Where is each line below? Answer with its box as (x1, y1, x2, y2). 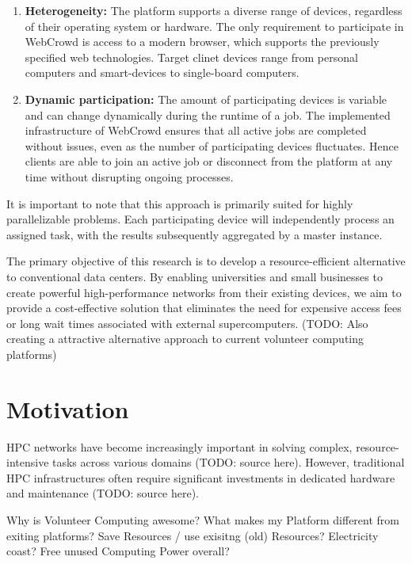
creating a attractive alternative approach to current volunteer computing (6, 330, 364, 347)
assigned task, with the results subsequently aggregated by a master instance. (6, 226, 383, 242)
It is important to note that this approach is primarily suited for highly (6, 195, 353, 211)
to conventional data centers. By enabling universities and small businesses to (6, 268, 383, 284)
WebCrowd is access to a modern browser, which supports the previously (25, 33, 380, 50)
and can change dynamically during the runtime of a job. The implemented (25, 106, 391, 123)
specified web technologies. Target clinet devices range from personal (25, 48, 358, 65)
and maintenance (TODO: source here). (6, 485, 200, 501)
